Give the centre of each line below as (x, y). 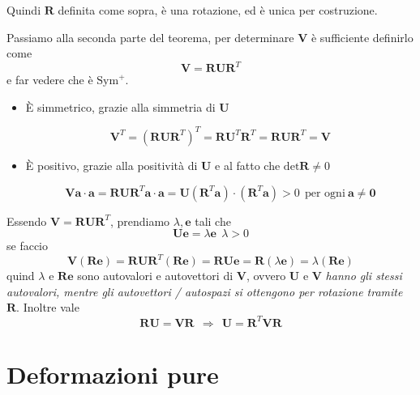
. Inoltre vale (48, 307)
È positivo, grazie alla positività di (111, 165)
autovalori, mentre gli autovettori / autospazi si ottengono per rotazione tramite (205, 291)
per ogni (325, 193)
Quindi (24, 10)
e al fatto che (248, 165)
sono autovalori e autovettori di (155, 276)
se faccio (28, 246)
